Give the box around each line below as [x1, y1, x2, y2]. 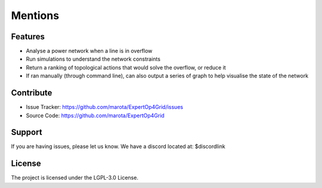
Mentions [11, 9, 60, 22]
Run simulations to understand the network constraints [26, 55, 161, 62]
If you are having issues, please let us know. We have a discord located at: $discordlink [11, 143, 226, 150]
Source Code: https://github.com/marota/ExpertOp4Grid [26, 112, 165, 119]
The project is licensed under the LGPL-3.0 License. [11, 174, 138, 181]
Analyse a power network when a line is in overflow [26, 48, 153, 55]
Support [11, 127, 42, 137]
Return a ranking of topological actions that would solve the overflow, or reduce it [26, 64, 226, 71]
